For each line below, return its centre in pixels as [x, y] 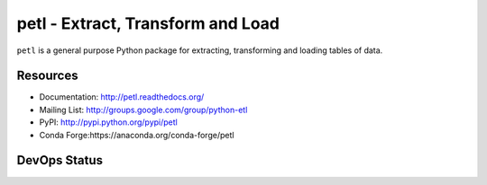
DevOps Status [60, 160]
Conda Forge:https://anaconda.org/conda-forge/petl [137, 135]
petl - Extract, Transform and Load [148, 23]
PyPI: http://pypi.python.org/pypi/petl [108, 122]
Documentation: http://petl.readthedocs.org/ [122, 97]
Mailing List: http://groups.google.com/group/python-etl [143, 110]
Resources [47, 76]
